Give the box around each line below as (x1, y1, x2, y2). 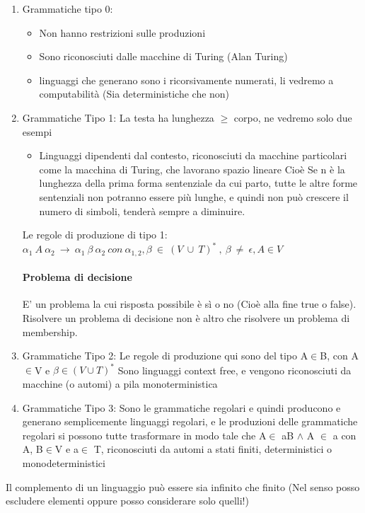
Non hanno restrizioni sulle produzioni (39, 25, 206, 40)
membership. (22, 324, 78, 339)
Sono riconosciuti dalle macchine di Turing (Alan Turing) (39, 49, 288, 64)
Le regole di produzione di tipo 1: (22, 227, 168, 242)
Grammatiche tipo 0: (22, 1, 113, 16)
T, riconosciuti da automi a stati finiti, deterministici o (93, 442, 332, 456)
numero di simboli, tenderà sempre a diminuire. (39, 203, 245, 218)
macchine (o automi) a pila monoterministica (22, 376, 218, 391)
